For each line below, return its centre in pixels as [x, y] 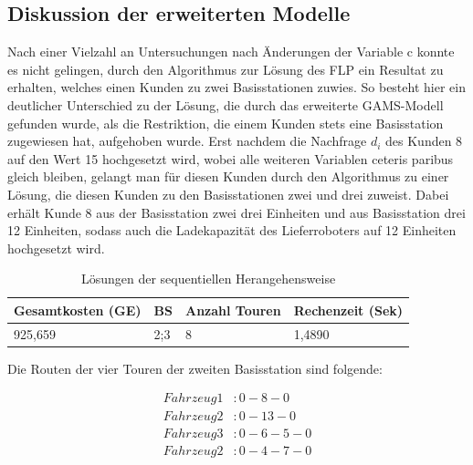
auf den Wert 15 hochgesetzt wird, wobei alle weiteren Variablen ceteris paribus [231, 158]
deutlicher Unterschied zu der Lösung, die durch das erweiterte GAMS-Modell [226, 104]
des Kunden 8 [424, 141]
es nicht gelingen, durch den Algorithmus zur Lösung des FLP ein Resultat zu [226, 69]
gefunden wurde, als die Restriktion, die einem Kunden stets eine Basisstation [226, 123]
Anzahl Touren [233, 310]
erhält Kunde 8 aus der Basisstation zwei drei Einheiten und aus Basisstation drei [236, 212]
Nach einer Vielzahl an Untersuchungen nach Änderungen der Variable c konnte [231, 52]
